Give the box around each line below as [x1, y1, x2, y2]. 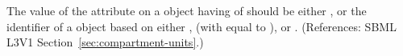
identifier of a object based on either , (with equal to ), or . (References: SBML [6, 18, 397, 34]
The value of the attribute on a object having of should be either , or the [6, 2, 367, 18]
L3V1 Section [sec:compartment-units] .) [6, 34, 204, 50]
